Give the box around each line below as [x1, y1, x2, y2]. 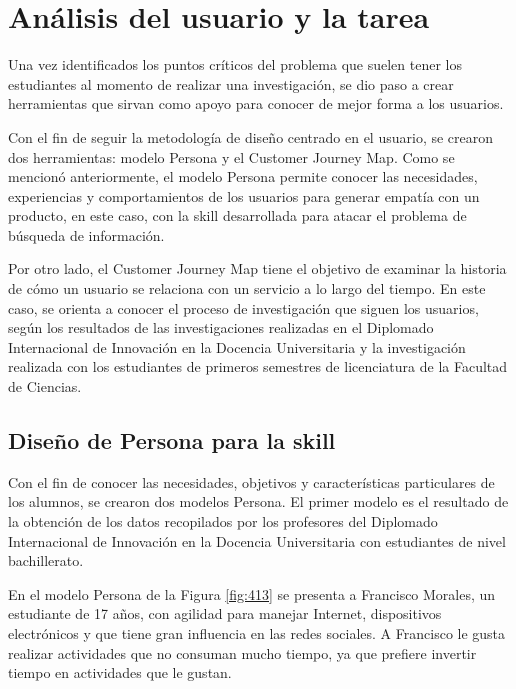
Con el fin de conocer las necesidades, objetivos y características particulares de [8, 471, 495, 492]
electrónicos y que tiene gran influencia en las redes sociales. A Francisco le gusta [8, 622, 506, 643]
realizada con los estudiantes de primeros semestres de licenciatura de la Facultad [8, 356, 508, 377]
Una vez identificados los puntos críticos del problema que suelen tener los [8, 54, 462, 75]
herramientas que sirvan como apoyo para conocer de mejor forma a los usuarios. [8, 93, 504, 114]
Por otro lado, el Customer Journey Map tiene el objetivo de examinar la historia [8, 258, 507, 279]
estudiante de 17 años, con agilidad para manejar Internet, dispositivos [8, 603, 442, 624]
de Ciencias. [8, 376, 82, 397]
